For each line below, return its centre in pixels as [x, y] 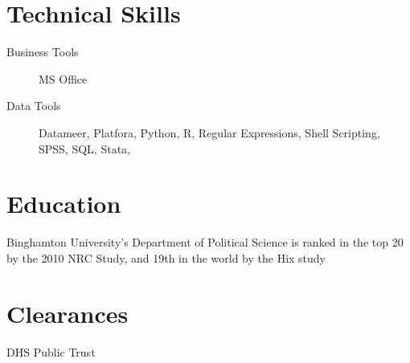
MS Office [63, 78]
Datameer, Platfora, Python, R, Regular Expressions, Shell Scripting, [209, 132]
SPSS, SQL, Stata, [84, 148]
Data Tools [34, 106]
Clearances [68, 313]
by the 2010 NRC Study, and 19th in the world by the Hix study [166, 257]
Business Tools [43, 52]
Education [64, 204]
